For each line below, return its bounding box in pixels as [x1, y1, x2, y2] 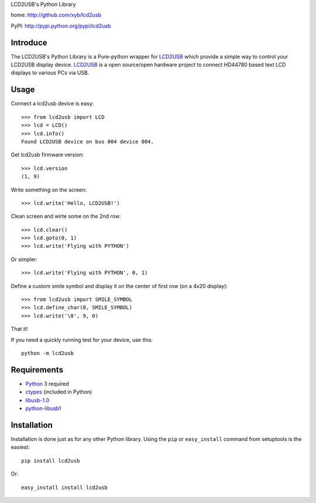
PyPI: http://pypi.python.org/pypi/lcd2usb [11, 22, 111, 29]
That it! [11, 326, 28, 333]
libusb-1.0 [25, 396, 50, 403]
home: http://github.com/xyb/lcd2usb [11, 12, 102, 19]
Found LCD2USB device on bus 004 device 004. [21, 138, 154, 145]
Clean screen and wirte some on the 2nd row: [11, 213, 121, 220]
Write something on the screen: [11, 186, 87, 193]
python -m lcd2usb [21, 350, 74, 357]
